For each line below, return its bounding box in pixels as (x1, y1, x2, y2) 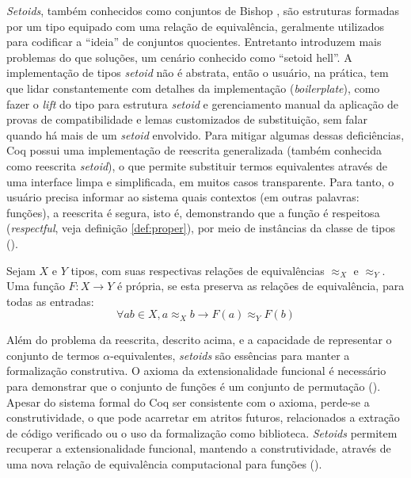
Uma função (6, 277, 65, 294)
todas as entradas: (6, 293, 94, 309)
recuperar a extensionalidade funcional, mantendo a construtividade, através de (6, 440, 391, 457)
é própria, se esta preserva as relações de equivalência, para (116, 277, 405, 294)
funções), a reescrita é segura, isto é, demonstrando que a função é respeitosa (6, 204, 380, 220)
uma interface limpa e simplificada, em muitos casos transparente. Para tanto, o (6, 173, 394, 189)
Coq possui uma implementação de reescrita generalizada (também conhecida (6, 142, 382, 159)
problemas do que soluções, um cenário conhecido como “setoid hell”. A (6, 48, 352, 65)
